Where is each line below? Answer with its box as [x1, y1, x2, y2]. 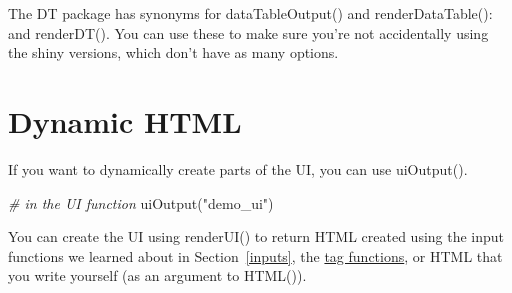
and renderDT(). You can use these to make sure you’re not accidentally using [8, 22, 489, 43]
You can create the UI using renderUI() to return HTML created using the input [8, 226, 505, 247]
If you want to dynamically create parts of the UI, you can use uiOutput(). [8, 158, 468, 179]
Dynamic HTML [8, 100, 242, 141]
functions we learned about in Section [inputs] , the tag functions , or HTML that [8, 245, 503, 266]
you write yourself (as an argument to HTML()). [8, 265, 307, 286]
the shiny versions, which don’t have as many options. [8, 42, 339, 63]
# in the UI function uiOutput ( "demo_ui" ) [8, 192, 274, 213]
